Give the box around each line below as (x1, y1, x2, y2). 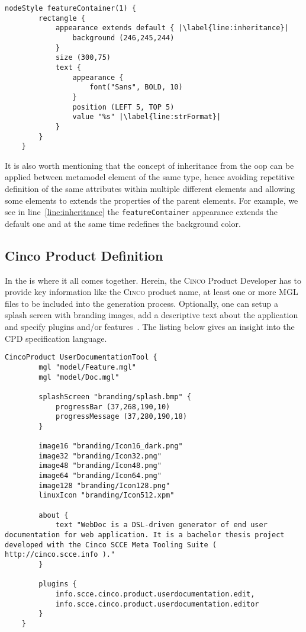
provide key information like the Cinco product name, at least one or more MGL (5, 285, 298, 298)
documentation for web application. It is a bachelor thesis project (5, 531, 285, 540)
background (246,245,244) (72, 33, 175, 42)
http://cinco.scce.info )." (5, 550, 115, 559)
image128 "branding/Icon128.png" (38, 481, 170, 490)
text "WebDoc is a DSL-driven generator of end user (55, 521, 268, 530)
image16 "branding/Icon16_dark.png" (38, 442, 183, 451)
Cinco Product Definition (5, 246, 163, 264)
